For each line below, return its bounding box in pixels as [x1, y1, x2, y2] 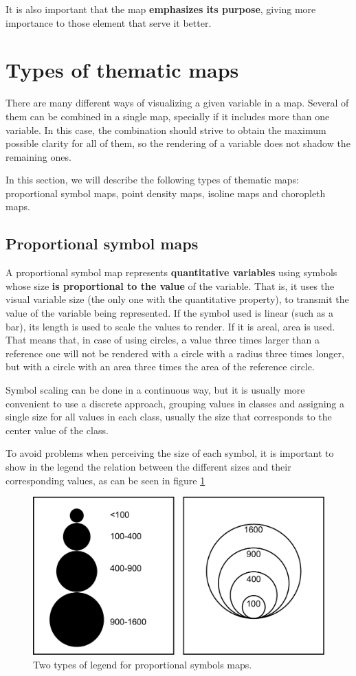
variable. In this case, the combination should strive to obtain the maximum [5, 122, 326, 137]
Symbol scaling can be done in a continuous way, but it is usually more [5, 383, 305, 397]
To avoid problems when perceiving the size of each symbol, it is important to [5, 446, 334, 460]
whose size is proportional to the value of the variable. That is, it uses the [5, 278, 335, 293]
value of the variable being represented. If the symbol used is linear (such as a [5, 306, 333, 320]
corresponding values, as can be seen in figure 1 [5, 473, 205, 487]
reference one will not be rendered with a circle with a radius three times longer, [5, 346, 344, 360]
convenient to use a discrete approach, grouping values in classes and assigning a [5, 396, 345, 410]
